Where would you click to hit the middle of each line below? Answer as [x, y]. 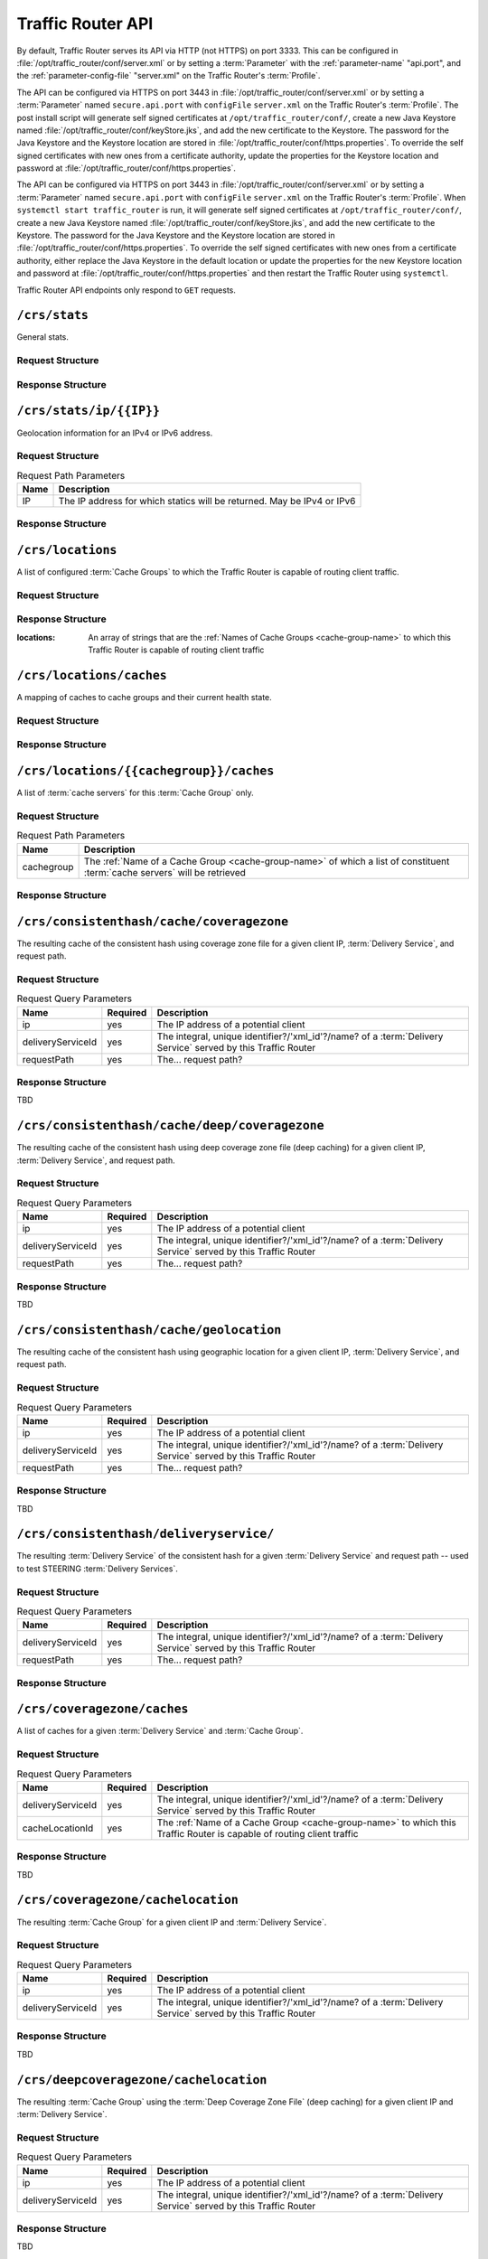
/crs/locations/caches [92, 676]
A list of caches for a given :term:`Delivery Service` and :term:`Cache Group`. [160, 1731]
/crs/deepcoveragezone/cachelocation [142, 2080]
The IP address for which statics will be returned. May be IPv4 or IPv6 [207, 501]
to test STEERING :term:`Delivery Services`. [97, 1569]
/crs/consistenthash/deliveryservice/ [145, 1534]
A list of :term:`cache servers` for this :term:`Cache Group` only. [135, 793]
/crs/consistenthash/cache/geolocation [149, 1330]
